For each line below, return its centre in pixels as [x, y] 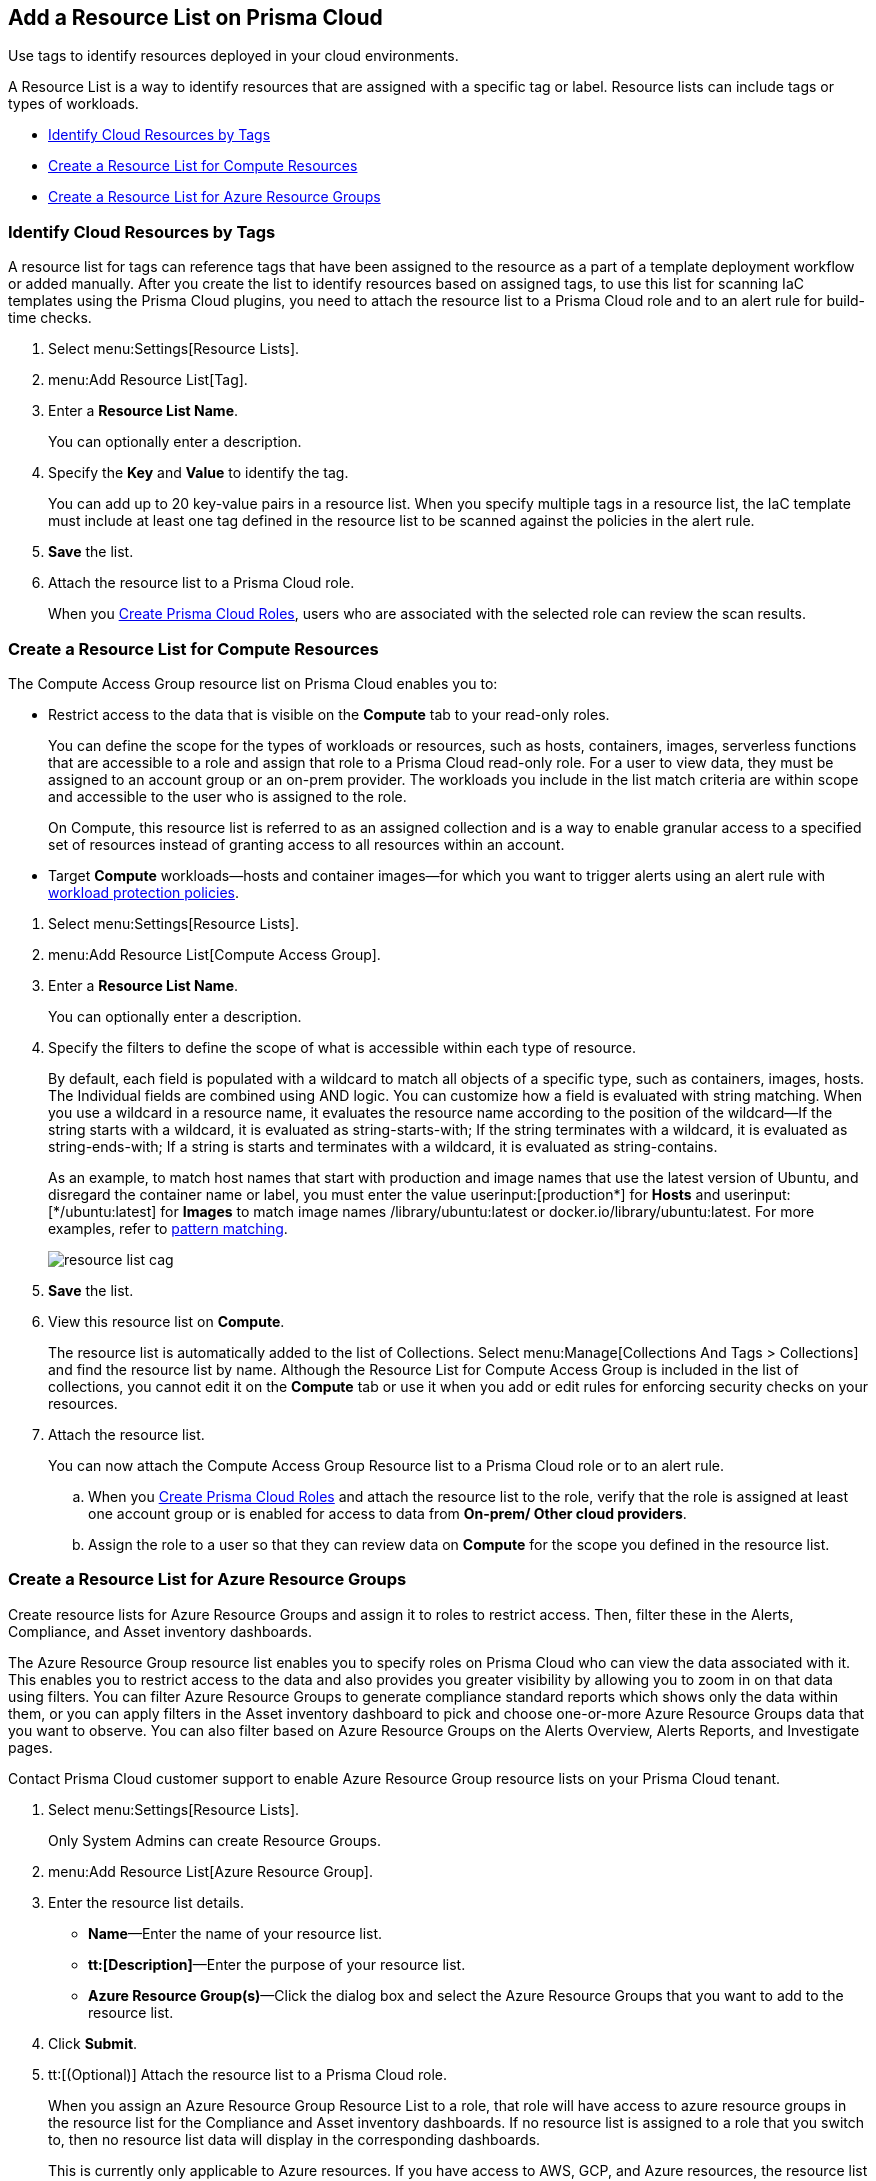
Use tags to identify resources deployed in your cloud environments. [233, 56]
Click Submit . [93, 2043]
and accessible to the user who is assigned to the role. [227, 796]
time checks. [50, 318]
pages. [30, 1747]
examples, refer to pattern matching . [168, 1228]
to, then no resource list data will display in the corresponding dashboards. [294, 2139]
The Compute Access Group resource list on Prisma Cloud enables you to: [253, 683]
